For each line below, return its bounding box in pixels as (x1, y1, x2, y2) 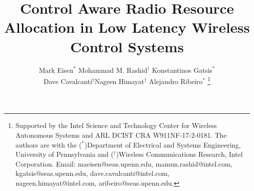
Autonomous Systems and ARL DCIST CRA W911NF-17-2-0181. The (15, 129, 227, 140)
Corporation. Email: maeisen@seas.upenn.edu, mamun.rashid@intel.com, (15, 158, 233, 169)
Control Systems (70, 36, 184, 56)
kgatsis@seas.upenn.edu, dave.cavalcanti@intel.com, (15, 168, 169, 178)
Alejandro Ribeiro (148, 76, 203, 86)
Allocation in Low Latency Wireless (4, 17, 250, 37)
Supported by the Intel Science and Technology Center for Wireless (15, 120, 217, 130)
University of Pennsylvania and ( (15, 149, 114, 159)
